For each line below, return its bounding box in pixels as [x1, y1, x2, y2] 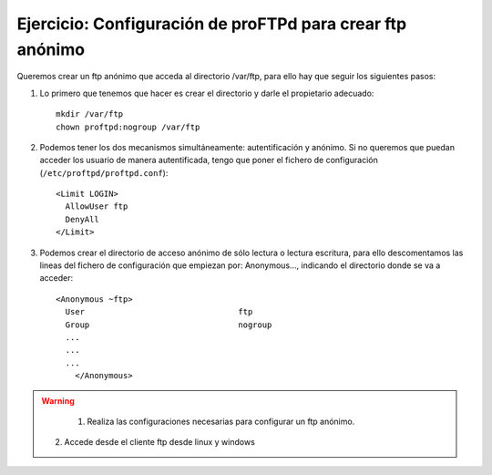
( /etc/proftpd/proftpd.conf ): [39, 167, 169, 178]
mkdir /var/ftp [56, 109, 124, 119]
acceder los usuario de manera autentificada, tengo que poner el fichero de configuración [39, 155, 378, 166]
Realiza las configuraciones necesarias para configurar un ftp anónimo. [87, 416, 355, 427]
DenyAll [65, 214, 99, 224]
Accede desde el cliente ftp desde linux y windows [64, 437, 255, 448]
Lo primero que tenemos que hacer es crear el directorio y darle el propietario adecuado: [39, 88, 374, 98]
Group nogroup [65, 319, 272, 330]
